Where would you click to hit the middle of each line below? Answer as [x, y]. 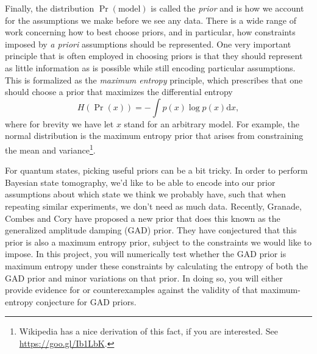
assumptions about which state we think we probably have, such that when [145, 194]
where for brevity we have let [59, 123]
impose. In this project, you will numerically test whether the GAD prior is [146, 254]
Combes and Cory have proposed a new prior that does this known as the [143, 218]
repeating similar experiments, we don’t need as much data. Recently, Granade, [153, 206]
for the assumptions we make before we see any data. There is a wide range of [151, 20]
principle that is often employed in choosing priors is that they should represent [154, 56]
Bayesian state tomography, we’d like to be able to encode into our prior [140, 182]
